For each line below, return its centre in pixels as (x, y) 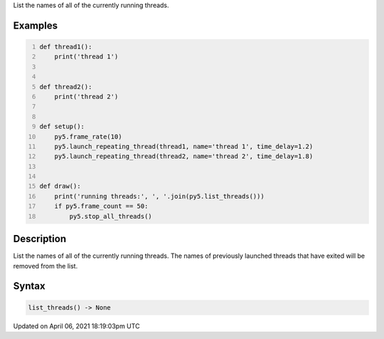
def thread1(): (66, 47)
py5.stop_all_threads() (111, 216)
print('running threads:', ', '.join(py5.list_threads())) (159, 196)
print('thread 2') (86, 97)
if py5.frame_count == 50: (101, 206)
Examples (36, 25)
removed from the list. (46, 266)
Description (40, 239)
